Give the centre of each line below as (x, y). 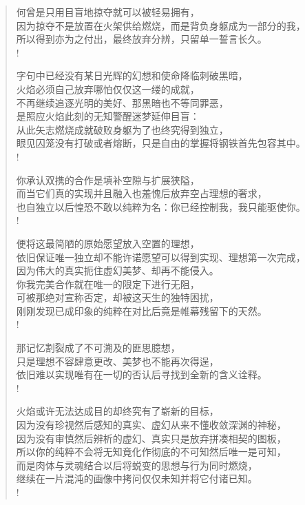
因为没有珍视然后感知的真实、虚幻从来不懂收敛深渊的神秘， (151, 425)
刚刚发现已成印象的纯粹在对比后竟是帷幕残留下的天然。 (141, 310)
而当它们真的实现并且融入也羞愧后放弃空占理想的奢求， (141, 193)
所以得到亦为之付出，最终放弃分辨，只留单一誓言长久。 (141, 39)
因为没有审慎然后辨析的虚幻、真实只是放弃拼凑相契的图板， (151, 438)
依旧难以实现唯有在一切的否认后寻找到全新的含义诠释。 (141, 374)
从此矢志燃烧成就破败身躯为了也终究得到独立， (122, 129)
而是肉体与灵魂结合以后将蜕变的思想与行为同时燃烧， (137, 465)
